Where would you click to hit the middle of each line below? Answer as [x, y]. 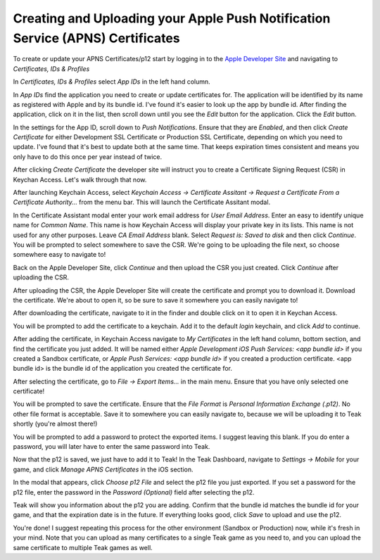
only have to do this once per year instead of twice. [87, 157]
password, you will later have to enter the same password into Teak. [112, 447]
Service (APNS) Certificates [96, 38]
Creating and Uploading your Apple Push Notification [172, 18]
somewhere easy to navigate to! [59, 255]
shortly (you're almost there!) [55, 424]
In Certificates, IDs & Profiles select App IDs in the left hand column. [112, 82]
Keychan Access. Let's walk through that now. [80, 179]
